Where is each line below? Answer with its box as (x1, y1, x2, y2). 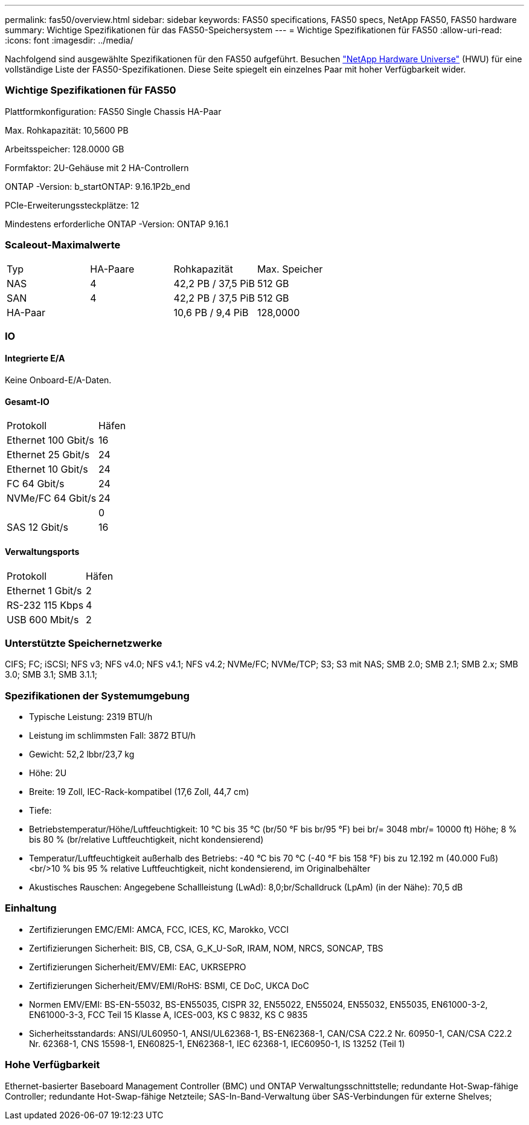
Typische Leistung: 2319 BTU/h (29, 712, 153, 722)
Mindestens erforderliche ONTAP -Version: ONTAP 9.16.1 (5, 218, 229, 229)
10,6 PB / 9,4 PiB (173, 306, 249, 319)
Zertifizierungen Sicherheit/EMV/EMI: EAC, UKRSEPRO (29, 961, 246, 972)
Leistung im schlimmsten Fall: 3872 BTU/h (29, 730, 196, 741)
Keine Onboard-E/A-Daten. (5, 375, 112, 386)
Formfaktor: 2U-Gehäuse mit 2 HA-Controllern (5, 162, 189, 173)
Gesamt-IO (5, 396, 50, 407)
